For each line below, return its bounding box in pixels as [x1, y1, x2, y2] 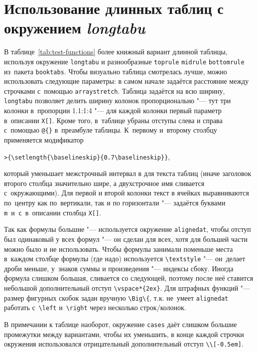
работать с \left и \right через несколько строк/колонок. [4, 302, 186, 313]
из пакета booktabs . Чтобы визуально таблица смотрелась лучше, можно [4, 66, 227, 76]
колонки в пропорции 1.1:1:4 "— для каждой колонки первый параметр [4, 105, 222, 116]
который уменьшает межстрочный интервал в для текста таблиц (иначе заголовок [4, 168, 252, 178]
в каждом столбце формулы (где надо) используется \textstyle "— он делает [4, 253, 246, 264]
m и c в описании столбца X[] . [4, 207, 102, 217]
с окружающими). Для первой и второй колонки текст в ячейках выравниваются [4, 187, 249, 198]
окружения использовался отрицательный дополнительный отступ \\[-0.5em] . [4, 339, 244, 349]
